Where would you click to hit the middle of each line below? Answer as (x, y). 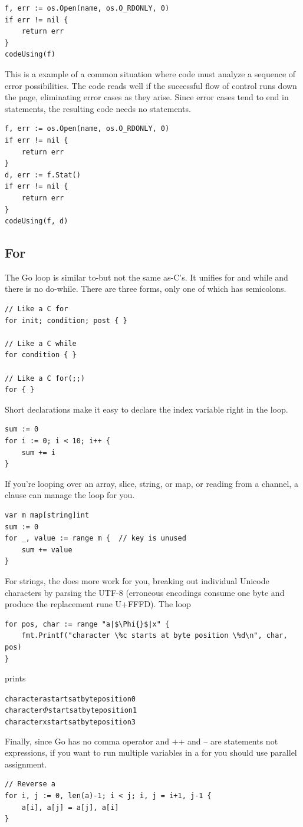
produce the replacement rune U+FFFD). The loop (98, 604)
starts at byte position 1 (93, 711)
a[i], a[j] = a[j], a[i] (70, 807)
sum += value (47, 550)
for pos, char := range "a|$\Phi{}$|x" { (87, 624)
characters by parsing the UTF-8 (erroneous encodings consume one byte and (145, 592)
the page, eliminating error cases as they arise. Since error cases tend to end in (147, 97)
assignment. (26, 764)
